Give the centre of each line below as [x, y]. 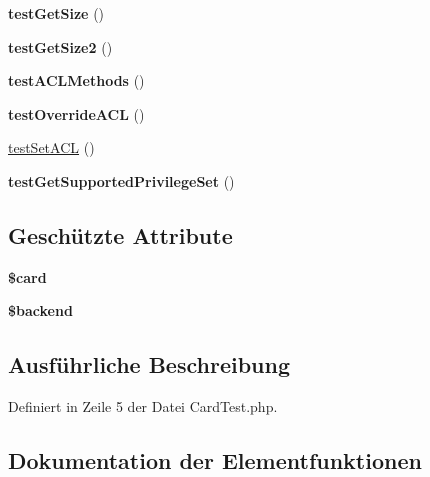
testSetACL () [51, 147]
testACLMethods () [76, 80]
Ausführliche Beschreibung [149, 364]
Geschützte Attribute [120, 234]
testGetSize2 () [60, 46]
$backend [40, 310]
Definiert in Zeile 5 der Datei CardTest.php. [143, 406]
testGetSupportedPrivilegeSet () [121, 180]
